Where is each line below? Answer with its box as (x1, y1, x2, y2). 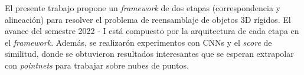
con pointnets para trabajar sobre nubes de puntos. (5, 59, 189, 71)
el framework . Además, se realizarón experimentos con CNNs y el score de (5, 36, 272, 48)
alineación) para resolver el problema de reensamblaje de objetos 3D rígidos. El (5, 13, 291, 25)
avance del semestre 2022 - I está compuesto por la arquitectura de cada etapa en (5, 25, 299, 37)
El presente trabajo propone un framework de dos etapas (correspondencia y (5, 2, 280, 13)
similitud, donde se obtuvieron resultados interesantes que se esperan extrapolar (5, 47, 294, 60)
